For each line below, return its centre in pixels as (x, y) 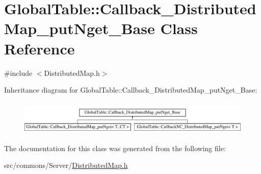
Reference (40, 48)
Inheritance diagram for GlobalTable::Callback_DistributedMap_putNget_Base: (131, 90)
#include (18, 72)
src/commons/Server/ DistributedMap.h (66, 165)
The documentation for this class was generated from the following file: (115, 148)
